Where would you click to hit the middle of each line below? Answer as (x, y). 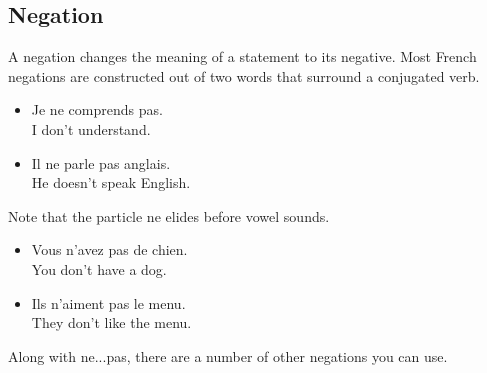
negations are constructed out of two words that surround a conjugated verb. (244, 75)
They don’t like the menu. (111, 322)
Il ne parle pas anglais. (101, 162)
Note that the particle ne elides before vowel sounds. (169, 215)
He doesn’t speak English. (111, 182)
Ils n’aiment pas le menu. (108, 302)
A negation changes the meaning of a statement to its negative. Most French (242, 56)
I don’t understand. (91, 128)
